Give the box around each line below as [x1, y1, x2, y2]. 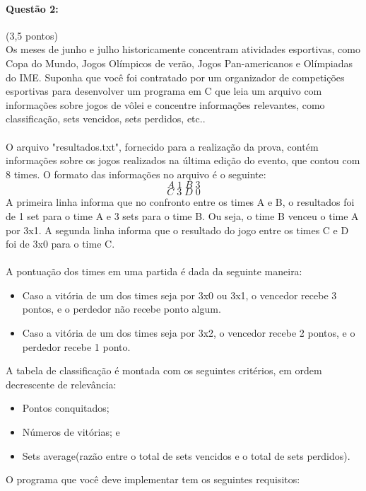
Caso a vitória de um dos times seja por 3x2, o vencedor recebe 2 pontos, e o [22, 325, 355, 340]
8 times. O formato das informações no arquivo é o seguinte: [6, 166, 266, 181]
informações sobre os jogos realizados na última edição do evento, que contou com [6, 153, 360, 168]
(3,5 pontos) [6, 28, 58, 42]
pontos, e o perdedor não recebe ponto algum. [22, 301, 221, 316]
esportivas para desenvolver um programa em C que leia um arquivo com [6, 83, 322, 98]
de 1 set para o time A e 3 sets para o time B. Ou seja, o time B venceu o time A [6, 208, 359, 223]
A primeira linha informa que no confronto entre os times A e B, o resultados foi [6, 195, 355, 209]
